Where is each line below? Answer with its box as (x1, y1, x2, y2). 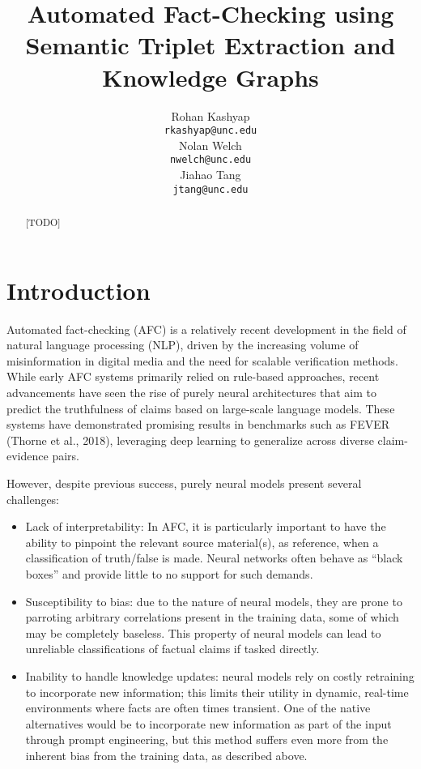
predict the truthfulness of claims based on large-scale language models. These (6, 399, 395, 417)
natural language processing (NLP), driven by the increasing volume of (6, 336, 359, 353)
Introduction (6, 273, 151, 306)
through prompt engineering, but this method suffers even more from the (25, 731, 389, 748)
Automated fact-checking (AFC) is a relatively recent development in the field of (6, 320, 406, 337)
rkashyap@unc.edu (164, 125, 257, 137)
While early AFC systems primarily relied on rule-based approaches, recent (6, 368, 380, 385)
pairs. (52, 447, 79, 464)
